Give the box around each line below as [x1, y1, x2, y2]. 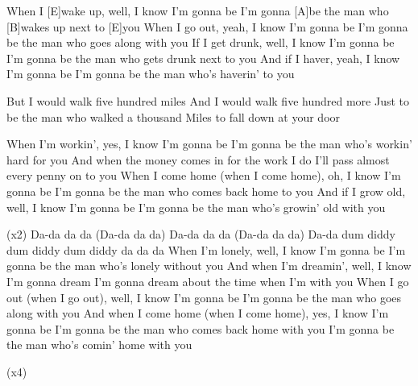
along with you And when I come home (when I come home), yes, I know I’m [6, 305, 389, 322]
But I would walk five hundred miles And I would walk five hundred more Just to [6, 92, 409, 109]
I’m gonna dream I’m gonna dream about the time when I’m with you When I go [6, 272, 409, 289]
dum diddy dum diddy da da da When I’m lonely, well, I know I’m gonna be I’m [6, 241, 406, 258]
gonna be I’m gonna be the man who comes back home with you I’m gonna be [6, 320, 395, 337]
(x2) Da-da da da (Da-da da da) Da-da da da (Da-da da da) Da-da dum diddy [6, 226, 395, 243]
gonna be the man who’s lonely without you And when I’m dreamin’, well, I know [6, 257, 412, 274]
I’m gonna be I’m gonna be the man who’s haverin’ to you [6, 65, 295, 82]
